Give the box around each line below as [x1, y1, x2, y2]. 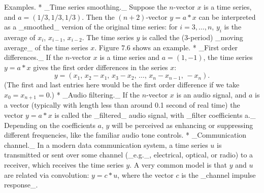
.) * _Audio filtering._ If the [49, 89, 140, 100]
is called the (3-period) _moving [142, 31, 243, 42]
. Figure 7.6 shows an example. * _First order [94, 42, 238, 52]
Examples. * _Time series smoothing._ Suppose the [4, 2, 167, 12]
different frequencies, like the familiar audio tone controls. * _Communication [4, 130, 247, 140]
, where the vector [117, 169, 174, 180]
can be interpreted [199, 11, 256, 22]
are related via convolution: [4, 169, 89, 180]
